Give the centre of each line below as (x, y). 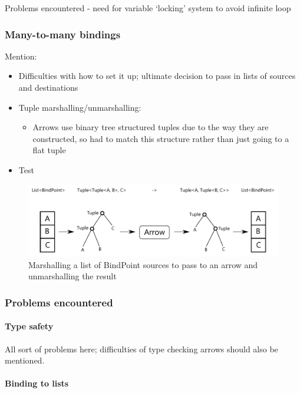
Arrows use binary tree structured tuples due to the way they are (151, 127)
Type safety (29, 326)
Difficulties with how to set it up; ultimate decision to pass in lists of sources (157, 76)
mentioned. (25, 360)
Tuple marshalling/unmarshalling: (80, 107)
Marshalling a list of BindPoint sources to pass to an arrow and (143, 264)
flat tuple (49, 150)
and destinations (48, 87)
